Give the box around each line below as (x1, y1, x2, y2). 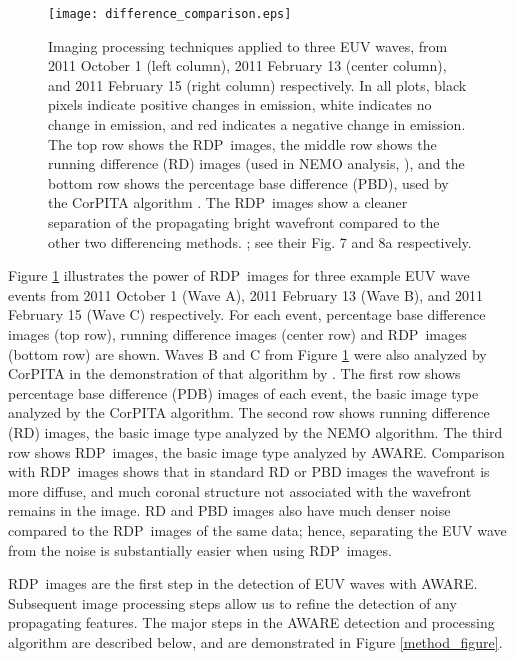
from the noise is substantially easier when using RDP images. (8, 539, 392, 560)
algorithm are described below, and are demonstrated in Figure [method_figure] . (8, 631, 503, 652)
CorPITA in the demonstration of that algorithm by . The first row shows (8, 363, 461, 384)
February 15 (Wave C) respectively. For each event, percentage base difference (8, 304, 486, 325)
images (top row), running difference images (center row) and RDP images (8, 323, 467, 344)
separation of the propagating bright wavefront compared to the (48, 212, 440, 232)
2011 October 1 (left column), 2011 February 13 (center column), (48, 55, 447, 76)
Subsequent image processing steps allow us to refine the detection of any (8, 592, 457, 613)
